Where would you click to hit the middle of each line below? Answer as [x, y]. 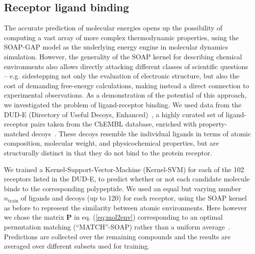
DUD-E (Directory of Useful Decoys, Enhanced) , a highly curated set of [114, 114]
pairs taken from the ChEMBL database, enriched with [114, 124]
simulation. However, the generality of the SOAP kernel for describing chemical [123, 56]
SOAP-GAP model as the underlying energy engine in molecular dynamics [116, 47]
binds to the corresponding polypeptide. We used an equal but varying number [123, 188]
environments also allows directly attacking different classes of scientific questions [126, 66]
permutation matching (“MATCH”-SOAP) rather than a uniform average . [117, 227]
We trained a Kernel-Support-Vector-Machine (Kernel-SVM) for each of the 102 [124, 169]
